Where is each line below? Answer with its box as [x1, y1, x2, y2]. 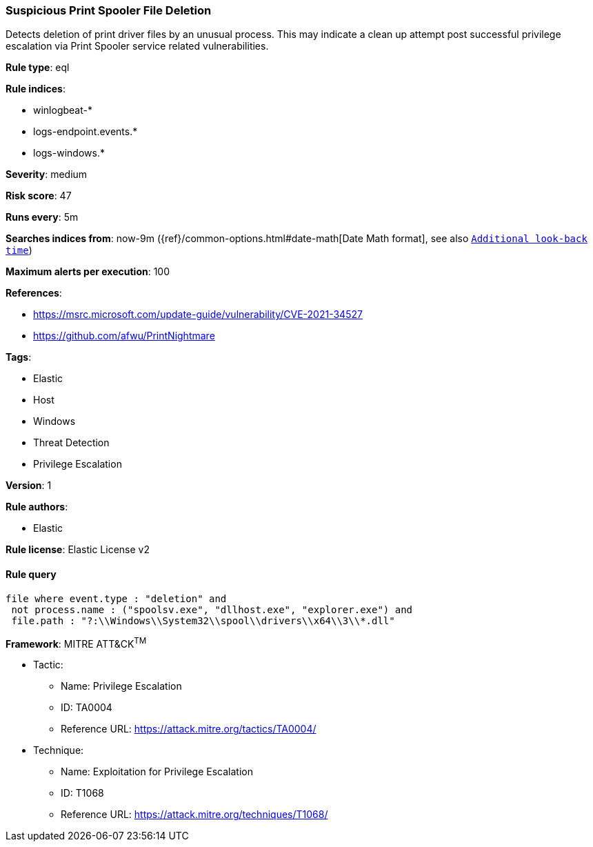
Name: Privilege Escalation [61, 680, 182, 692]
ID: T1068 [61, 787, 104, 799]
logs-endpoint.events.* [33, 126, 138, 138]
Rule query [6, 568, 57, 580]
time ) [6, 244, 32, 257]
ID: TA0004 [61, 701, 112, 714]
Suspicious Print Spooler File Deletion [6, 3, 212, 17]
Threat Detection [33, 437, 110, 449]
